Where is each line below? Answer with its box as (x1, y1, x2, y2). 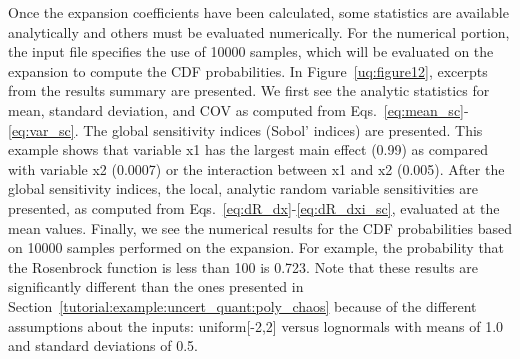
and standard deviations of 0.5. (8, 335, 199, 356)
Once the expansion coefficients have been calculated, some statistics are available (8, 2, 509, 22)
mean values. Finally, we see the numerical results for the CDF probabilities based (8, 217, 513, 238)
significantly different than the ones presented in (8, 276, 304, 297)
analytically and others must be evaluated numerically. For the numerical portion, (8, 21, 510, 42)
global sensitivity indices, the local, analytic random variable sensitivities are (8, 178, 478, 199)
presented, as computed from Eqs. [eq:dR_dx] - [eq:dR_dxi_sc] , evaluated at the (8, 197, 500, 218)
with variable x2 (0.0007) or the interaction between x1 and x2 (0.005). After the (8, 158, 505, 179)
